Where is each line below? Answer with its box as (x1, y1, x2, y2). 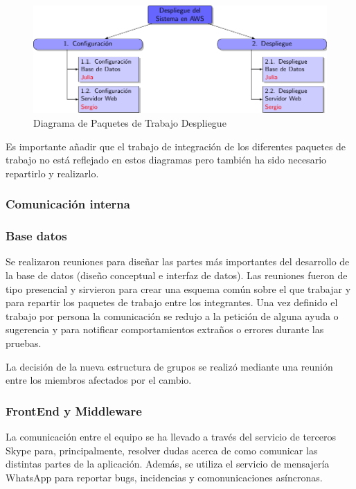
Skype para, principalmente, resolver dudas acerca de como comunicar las (6, 443, 318, 457)
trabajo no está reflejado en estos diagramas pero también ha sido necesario (6, 152, 327, 167)
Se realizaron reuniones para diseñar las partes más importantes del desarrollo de (6, 254, 350, 269)
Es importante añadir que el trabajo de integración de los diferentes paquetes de (6, 139, 346, 153)
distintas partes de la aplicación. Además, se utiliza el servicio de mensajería (6, 456, 330, 471)
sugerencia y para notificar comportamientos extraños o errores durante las (6, 322, 324, 337)
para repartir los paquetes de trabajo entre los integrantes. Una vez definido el (6, 295, 338, 310)
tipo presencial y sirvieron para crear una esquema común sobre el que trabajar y (6, 281, 351, 296)
